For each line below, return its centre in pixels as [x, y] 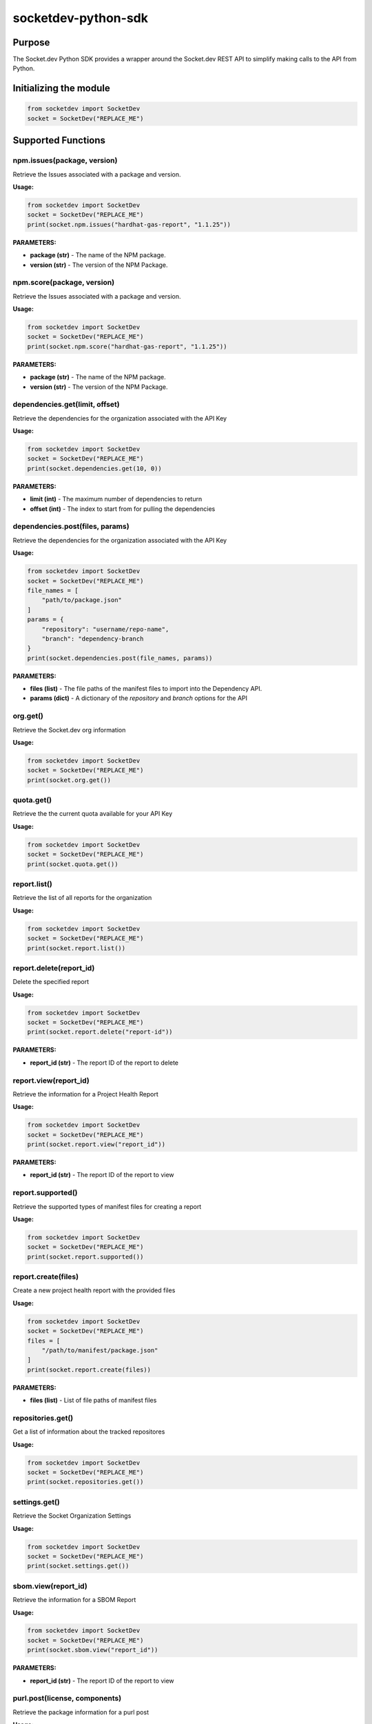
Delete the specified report [51, 982]
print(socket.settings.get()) [78, 1566]
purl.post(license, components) [67, 1698]
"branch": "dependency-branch [93, 639]
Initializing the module [61, 89]
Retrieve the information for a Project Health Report [85, 1094]
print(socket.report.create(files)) [89, 1370]
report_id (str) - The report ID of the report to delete [104, 1063]
